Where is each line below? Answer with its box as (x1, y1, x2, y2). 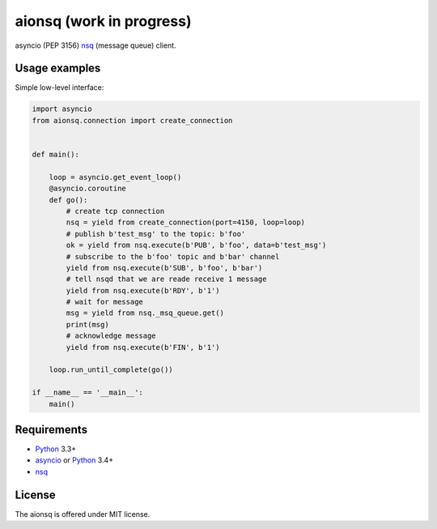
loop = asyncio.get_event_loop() (49, 173, 182, 181)
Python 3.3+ (35, 444, 77, 454)
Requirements (15, 423, 88, 437)
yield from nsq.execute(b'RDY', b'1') (66, 286, 220, 295)
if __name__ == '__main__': (32, 388, 143, 397)
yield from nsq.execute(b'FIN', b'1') (66, 343, 220, 352)
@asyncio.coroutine (49, 184, 127, 194)
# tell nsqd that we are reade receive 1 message (66, 275, 267, 284)
